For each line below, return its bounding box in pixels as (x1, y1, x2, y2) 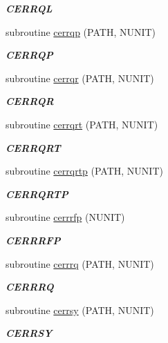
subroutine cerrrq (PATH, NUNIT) (6, 256, 154, 271)
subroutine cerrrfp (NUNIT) (6, 210, 125, 224)
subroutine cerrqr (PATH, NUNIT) (6, 70, 154, 85)
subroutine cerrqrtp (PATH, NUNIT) (6, 164, 163, 178)
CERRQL (6, 1, 53, 15)
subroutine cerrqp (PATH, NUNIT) (6, 24, 156, 39)
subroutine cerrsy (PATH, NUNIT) (6, 302, 154, 317)
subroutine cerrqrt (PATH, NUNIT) (6, 117, 158, 131)
